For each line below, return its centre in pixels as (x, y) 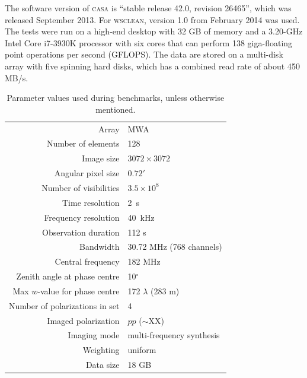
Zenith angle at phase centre (68, 276)
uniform (142, 350)
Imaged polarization (83, 320)
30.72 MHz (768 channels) (175, 247)
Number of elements (83, 143)
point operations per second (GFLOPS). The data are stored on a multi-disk (144, 54)
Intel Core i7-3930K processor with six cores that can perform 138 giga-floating (149, 42)
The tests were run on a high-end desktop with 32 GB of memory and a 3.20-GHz (154, 31)
